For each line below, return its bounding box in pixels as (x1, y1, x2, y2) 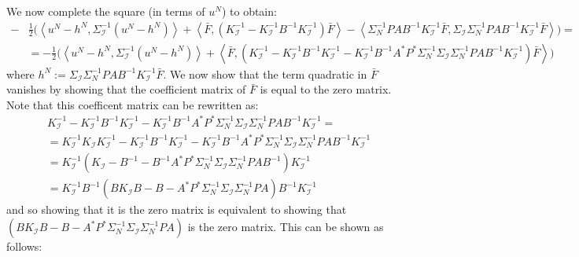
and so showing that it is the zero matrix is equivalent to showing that (6, 201, 347, 218)
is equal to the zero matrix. (260, 81, 392, 97)
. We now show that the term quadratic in (163, 65, 367, 82)
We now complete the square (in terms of (6, 3, 205, 19)
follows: (6, 238, 42, 255)
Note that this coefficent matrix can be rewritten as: (6, 96, 259, 112)
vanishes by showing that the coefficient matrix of (6, 81, 246, 97)
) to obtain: (221, 3, 277, 19)
